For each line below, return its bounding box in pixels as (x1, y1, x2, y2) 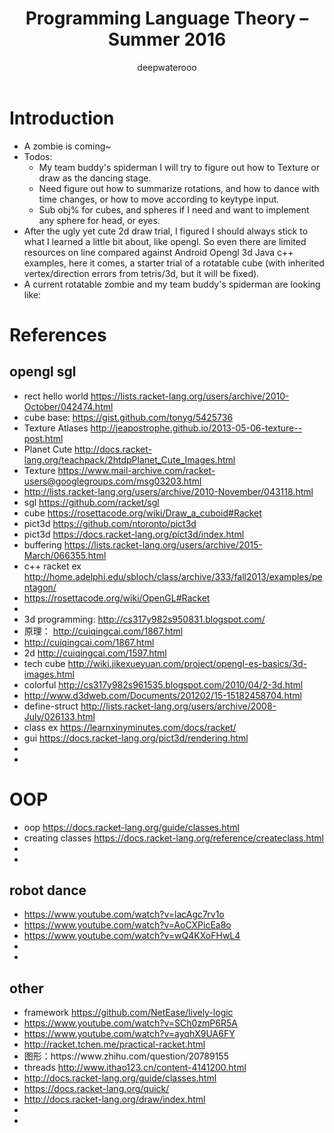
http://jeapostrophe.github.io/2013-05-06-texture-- (90, 422, 303, 434)
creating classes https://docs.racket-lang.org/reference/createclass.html (23, 832, 324, 844)
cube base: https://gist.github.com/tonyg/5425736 (23, 411, 234, 423)
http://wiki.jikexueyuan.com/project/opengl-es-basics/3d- (67, 657, 307, 669)
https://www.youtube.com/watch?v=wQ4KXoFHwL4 (23, 930, 241, 942)
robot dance (9, 882, 87, 899)
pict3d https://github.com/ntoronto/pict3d (23, 517, 197, 529)
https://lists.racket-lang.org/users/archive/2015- (63, 538, 263, 551)
